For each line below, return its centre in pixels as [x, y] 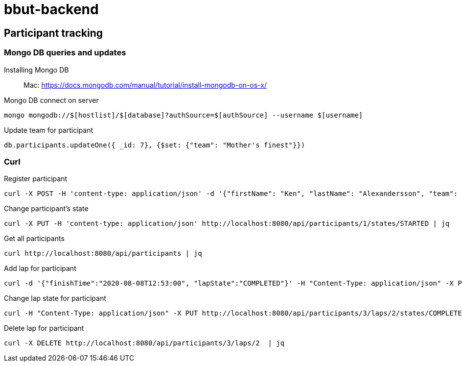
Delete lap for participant [44, 328]
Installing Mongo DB [36, 70]
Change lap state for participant [55, 298]
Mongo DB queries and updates [65, 53]
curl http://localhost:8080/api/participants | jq [103, 254]
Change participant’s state [46, 209]
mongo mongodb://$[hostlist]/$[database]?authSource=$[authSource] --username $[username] [184, 115]
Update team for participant [48, 130]
